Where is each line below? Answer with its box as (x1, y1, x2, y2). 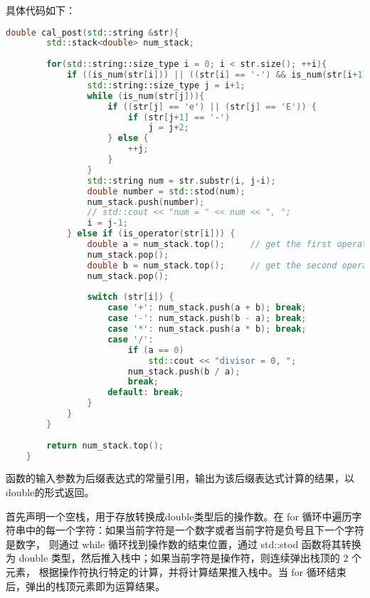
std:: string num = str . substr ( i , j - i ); (87, 175, 276, 186)
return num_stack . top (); (46, 440, 164, 451)
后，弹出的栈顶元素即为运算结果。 (6, 578, 165, 593)
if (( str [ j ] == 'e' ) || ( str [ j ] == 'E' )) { (107, 101, 317, 112)
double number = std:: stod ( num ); (87, 186, 245, 196)
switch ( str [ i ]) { (87, 292, 174, 303)
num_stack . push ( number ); (87, 196, 205, 207)
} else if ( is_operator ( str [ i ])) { (66, 229, 236, 239)
